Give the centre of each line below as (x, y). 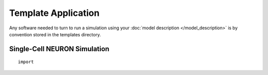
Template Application (54, 13)
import (26, 62)
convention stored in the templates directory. (55, 34)
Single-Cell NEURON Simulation (59, 49)
